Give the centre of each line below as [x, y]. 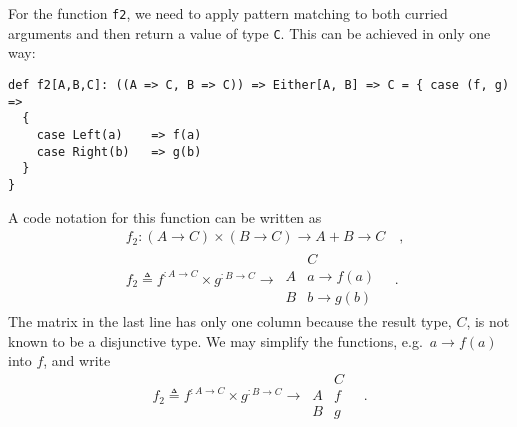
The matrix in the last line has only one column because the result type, [230, 321]
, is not [488, 321]
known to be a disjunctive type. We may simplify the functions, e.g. [215, 340]
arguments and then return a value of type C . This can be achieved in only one [249, 32]
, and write [77, 360]
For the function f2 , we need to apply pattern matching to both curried [228, 13]
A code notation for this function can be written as [165, 216]
